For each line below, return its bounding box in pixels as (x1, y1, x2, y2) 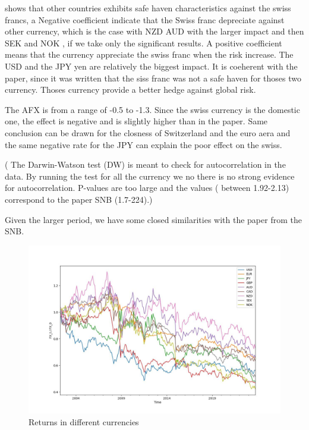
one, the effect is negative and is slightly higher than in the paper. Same (5, 115, 268, 127)
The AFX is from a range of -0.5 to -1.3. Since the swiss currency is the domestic (5, 103, 300, 115)
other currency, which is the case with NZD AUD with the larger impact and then (5, 25, 304, 37)
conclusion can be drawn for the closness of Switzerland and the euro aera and (5, 126, 291, 139)
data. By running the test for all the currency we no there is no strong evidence (5, 170, 295, 182)
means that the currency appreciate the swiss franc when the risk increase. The (5, 48, 294, 61)
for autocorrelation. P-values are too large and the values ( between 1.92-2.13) (5, 181, 289, 194)
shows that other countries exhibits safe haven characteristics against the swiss (5, 2, 291, 14)
